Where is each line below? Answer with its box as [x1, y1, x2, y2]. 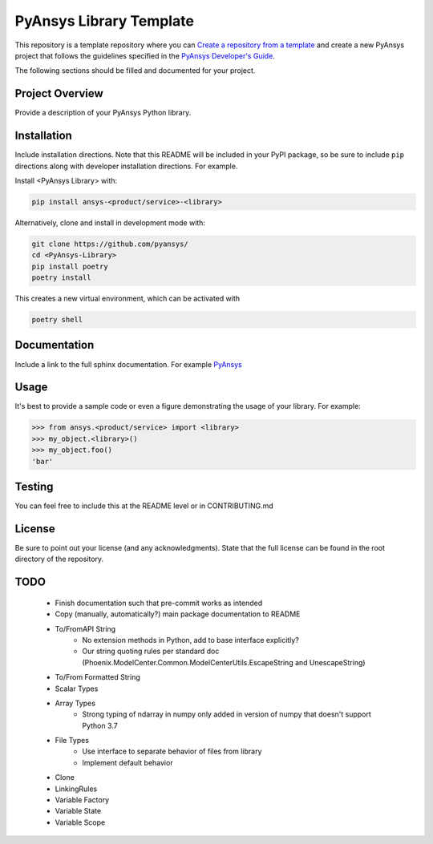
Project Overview [14, 87, 103, 100]
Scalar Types [55, 684, 99, 693]
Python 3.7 [82, 721, 118, 730]
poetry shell [31, 315, 83, 325]
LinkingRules [55, 784, 98, 794]
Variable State [55, 806, 102, 816]
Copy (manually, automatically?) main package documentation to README [55, 609, 301, 619]
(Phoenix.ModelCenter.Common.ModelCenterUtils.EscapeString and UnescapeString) [82, 657, 366, 667]
